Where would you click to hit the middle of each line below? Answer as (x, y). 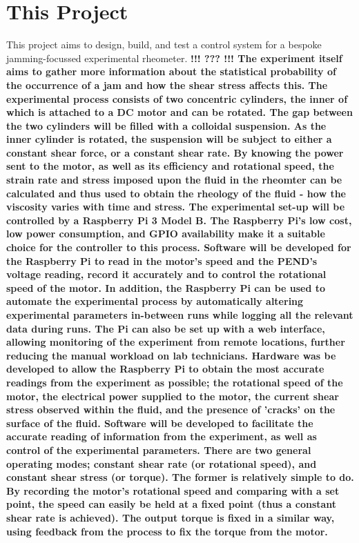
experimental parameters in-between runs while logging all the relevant (180, 315)
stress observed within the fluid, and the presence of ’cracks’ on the (171, 409)
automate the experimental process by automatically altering (155, 301)
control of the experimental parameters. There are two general (159, 450)
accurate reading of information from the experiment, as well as (162, 436)
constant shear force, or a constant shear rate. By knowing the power (175, 152)
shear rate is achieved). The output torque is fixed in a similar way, (171, 517)
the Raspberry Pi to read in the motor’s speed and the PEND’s (162, 260)
